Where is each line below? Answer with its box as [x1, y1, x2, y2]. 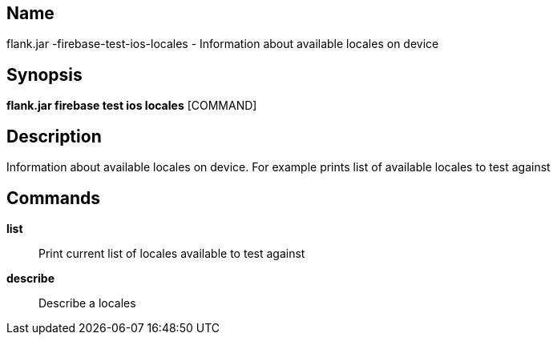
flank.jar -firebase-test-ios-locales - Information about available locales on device [6, 37, 439, 51]
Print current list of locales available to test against [38, 246, 305, 260]
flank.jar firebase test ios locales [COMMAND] [6, 98, 257, 113]
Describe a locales [38, 295, 136, 310]
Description [6, 126, 102, 146]
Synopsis [6, 64, 83, 85]
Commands [6, 187, 101, 208]
